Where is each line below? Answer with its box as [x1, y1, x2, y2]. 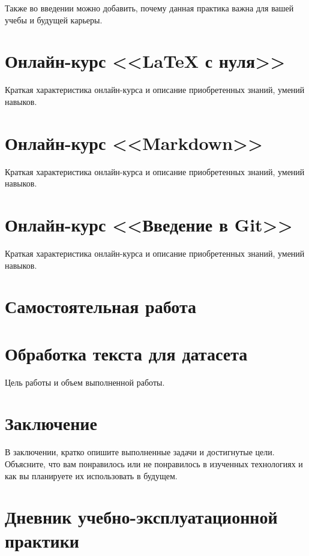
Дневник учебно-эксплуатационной [5, 504, 278, 529]
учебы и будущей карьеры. [5, 13, 103, 26]
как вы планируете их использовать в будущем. [5, 469, 178, 482]
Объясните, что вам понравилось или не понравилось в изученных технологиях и [5, 457, 303, 470]
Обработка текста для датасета [5, 341, 248, 365]
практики [5, 528, 79, 552]
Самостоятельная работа [5, 294, 196, 318]
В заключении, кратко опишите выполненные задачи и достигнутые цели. [5, 446, 275, 458]
